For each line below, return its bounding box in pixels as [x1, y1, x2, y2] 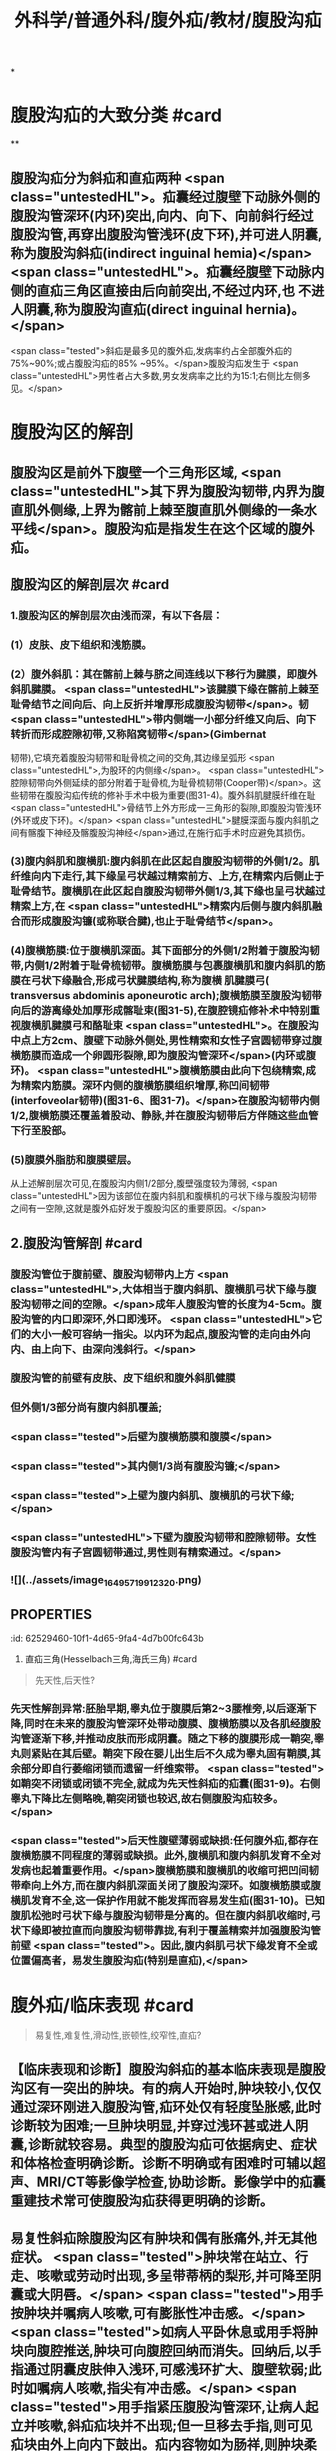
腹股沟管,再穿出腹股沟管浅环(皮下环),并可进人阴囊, [10, 226, 323, 243]
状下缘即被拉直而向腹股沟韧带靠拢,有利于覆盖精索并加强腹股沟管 [10, 1923, 322, 1937]
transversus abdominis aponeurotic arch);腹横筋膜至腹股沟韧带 [10, 988, 322, 1002]
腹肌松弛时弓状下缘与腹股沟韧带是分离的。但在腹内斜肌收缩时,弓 [10, 1908, 322, 1922]
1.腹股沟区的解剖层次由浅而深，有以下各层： [10, 608, 223, 622]
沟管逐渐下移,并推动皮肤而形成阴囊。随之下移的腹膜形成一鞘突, [10, 1731, 315, 1745]
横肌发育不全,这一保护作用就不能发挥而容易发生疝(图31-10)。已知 [10, 1893, 325, 1907]
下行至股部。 [10, 1123, 73, 1137]
